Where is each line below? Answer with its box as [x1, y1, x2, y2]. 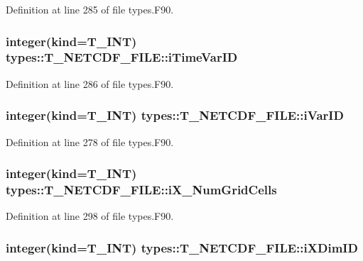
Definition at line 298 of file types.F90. [6, 209, 174, 223]
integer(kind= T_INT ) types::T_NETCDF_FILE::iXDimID [6, 238, 358, 256]
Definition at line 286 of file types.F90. [6, 76, 174, 91]
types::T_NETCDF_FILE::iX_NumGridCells [6, 180, 277, 198]
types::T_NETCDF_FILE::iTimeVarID [6, 48, 238, 66]
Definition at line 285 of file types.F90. [6, 2, 174, 16]
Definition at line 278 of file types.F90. [6, 134, 174, 149]
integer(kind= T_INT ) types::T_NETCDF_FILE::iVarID [6, 106, 344, 124]
